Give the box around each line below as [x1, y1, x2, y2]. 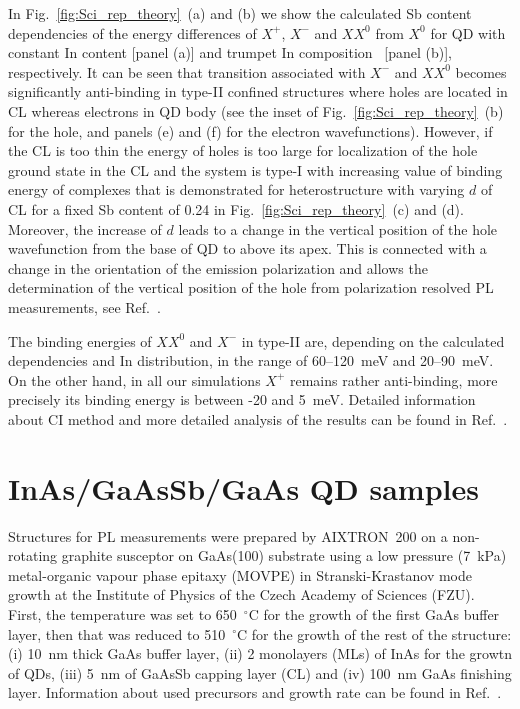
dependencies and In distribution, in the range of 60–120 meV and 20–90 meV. [8, 350, 494, 371]
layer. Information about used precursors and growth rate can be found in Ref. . [8, 682, 502, 703]
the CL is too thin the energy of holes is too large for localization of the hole [8, 140, 478, 161]
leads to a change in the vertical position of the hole [178, 218, 498, 239]
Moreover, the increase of [8, 218, 162, 239]
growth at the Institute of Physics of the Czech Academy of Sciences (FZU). [8, 584, 475, 605]
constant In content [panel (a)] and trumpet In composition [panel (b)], [8, 42, 452, 63]
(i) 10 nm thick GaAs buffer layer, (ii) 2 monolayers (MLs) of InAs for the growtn [8, 643, 512, 664]
